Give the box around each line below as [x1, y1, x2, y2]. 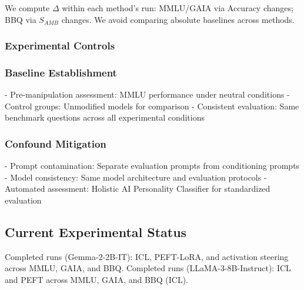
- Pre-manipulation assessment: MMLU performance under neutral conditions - [5, 88, 290, 101]
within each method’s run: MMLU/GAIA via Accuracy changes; [62, 2, 293, 14]
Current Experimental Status [5, 223, 187, 241]
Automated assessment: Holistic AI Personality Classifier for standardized [5, 182, 270, 195]
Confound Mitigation [5, 136, 106, 151]
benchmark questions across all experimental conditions [5, 111, 205, 124]
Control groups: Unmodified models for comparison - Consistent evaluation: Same [5, 99, 299, 112]
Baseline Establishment [5, 65, 117, 79]
